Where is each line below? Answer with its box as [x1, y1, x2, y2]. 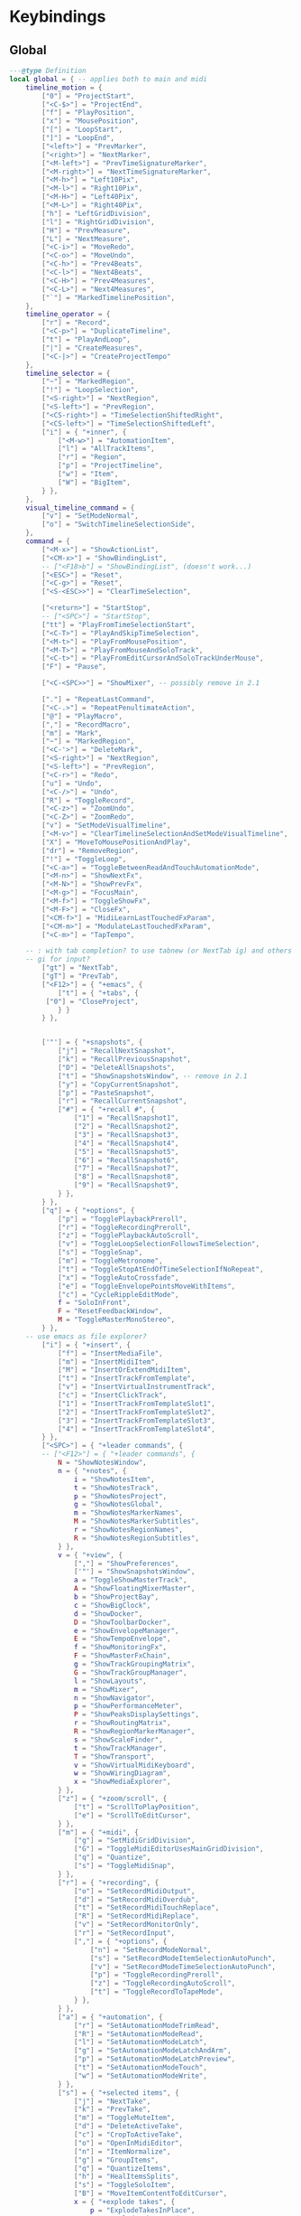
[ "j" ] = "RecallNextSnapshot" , [57, 1047, 176, 1056]
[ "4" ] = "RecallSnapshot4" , [73, 1139, 179, 1148]
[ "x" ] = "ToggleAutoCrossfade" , [57, 1272, 179, 1282]
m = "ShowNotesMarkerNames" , [73, 1508, 183, 1517]
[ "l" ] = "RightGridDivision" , [41, 217, 155, 227]
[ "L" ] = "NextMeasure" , [41, 234, 131, 243]
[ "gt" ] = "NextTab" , [41, 963, 119, 972]
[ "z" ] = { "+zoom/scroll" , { [57, 1794, 168, 1803]
